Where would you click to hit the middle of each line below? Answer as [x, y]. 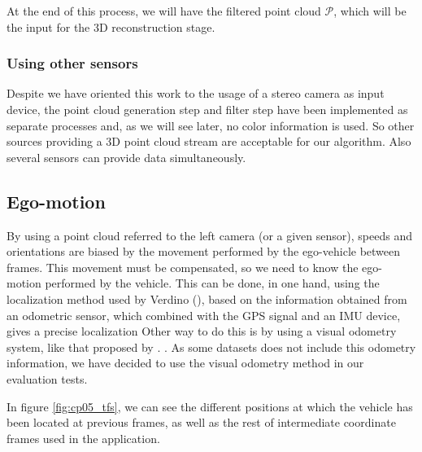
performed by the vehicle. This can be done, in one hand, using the [212, 283]
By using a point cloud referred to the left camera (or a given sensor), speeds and [209, 235]
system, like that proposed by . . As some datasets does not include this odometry [211, 347]
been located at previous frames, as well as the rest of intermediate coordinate [201, 422]
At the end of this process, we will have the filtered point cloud [164, 11]
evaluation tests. [47, 378]
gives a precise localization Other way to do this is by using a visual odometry [202, 331]
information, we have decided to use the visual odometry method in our [185, 363]
